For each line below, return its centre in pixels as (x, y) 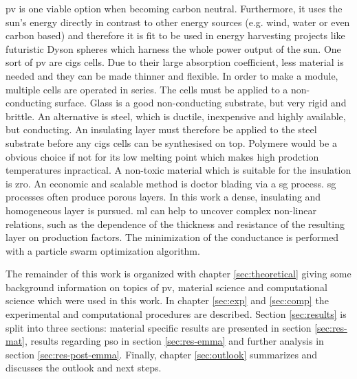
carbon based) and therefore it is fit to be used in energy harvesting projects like (175, 35)
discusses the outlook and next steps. (84, 368)
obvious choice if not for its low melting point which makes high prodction (162, 156)
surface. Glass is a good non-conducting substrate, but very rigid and (201, 103)
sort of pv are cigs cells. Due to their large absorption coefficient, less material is (175, 62)
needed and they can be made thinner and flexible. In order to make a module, (172, 75)
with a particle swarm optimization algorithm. (103, 250)
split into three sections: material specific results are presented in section (159, 327)
